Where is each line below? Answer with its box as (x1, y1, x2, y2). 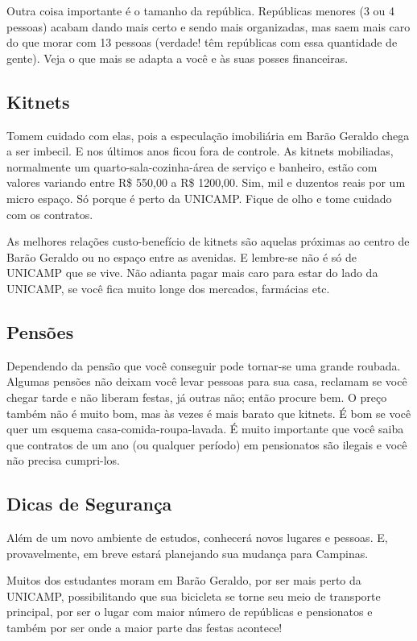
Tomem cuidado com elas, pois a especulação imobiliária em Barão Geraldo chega (6, 126, 410, 143)
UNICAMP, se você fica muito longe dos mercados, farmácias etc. (6, 279, 330, 296)
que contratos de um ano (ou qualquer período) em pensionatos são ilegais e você (6, 436, 407, 453)
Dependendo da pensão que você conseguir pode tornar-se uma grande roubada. (6, 357, 401, 374)
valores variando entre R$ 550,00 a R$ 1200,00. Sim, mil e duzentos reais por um (6, 174, 406, 191)
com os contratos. (6, 205, 93, 222)
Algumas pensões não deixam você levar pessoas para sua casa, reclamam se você (6, 373, 407, 390)
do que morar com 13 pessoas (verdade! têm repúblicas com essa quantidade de (6, 34, 398, 51)
